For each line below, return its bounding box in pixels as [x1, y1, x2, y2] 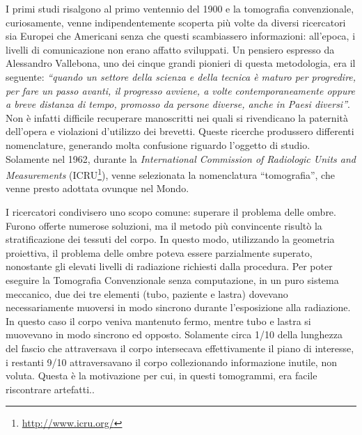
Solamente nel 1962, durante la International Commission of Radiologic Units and [6, 151, 356, 166]
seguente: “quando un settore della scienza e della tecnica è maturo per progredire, [6, 69, 356, 84]
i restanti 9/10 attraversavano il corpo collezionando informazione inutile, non [6, 354, 337, 369]
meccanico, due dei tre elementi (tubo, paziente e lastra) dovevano [6, 286, 288, 301]
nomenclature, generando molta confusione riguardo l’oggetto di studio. [6, 137, 310, 152]
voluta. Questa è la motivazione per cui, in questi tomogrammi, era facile [6, 368, 317, 383]
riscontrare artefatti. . [6, 381, 95, 396]
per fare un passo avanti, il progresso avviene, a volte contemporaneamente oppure [6, 83, 356, 97]
